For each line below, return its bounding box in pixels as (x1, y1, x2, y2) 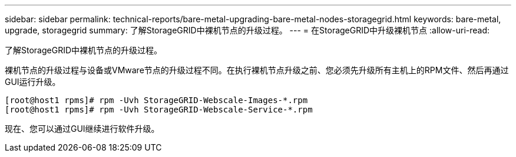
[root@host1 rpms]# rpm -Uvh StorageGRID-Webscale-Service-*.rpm (5, 105, 313, 114)
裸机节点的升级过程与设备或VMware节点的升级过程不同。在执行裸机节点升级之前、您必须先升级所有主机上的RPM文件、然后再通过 (5, 65, 509, 75)
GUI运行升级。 (5, 77, 61, 87)
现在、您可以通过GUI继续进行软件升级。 (5, 124, 160, 134)
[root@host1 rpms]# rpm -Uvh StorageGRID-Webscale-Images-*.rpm (5, 95, 308, 105)
